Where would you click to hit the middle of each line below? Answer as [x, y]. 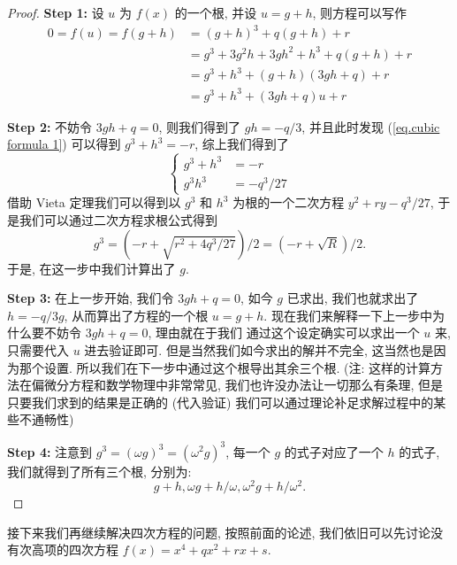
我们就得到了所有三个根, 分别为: [99, 471]
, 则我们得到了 [200, 126]
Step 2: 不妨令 [50, 126]
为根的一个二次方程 [289, 202]
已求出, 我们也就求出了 [353, 298]
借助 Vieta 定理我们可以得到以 [94, 202]
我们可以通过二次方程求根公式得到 [118, 220]
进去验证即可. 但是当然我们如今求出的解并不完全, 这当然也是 [259, 350]
